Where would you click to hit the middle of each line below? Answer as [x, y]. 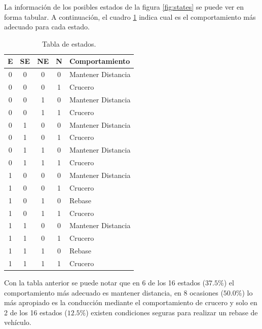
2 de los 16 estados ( [36, 312]
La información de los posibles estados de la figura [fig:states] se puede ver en [124, 7]
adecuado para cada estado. [47, 27]
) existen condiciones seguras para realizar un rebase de [172, 312]
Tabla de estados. [69, 43]
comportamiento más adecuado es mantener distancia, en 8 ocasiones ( [114, 292]
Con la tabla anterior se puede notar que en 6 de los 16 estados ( [105, 282]
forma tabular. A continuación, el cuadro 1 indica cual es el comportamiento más [130, 16]
